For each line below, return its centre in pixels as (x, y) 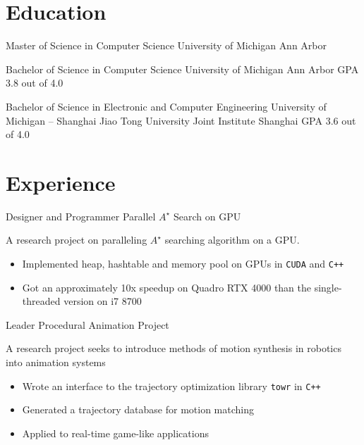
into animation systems (56, 362)
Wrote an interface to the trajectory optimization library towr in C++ (171, 386)
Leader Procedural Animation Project (87, 324)
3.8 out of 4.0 (35, 83)
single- (328, 287)
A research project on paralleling (77, 240)
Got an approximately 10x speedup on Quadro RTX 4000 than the (167, 287)
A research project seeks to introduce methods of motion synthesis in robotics (174, 348)
